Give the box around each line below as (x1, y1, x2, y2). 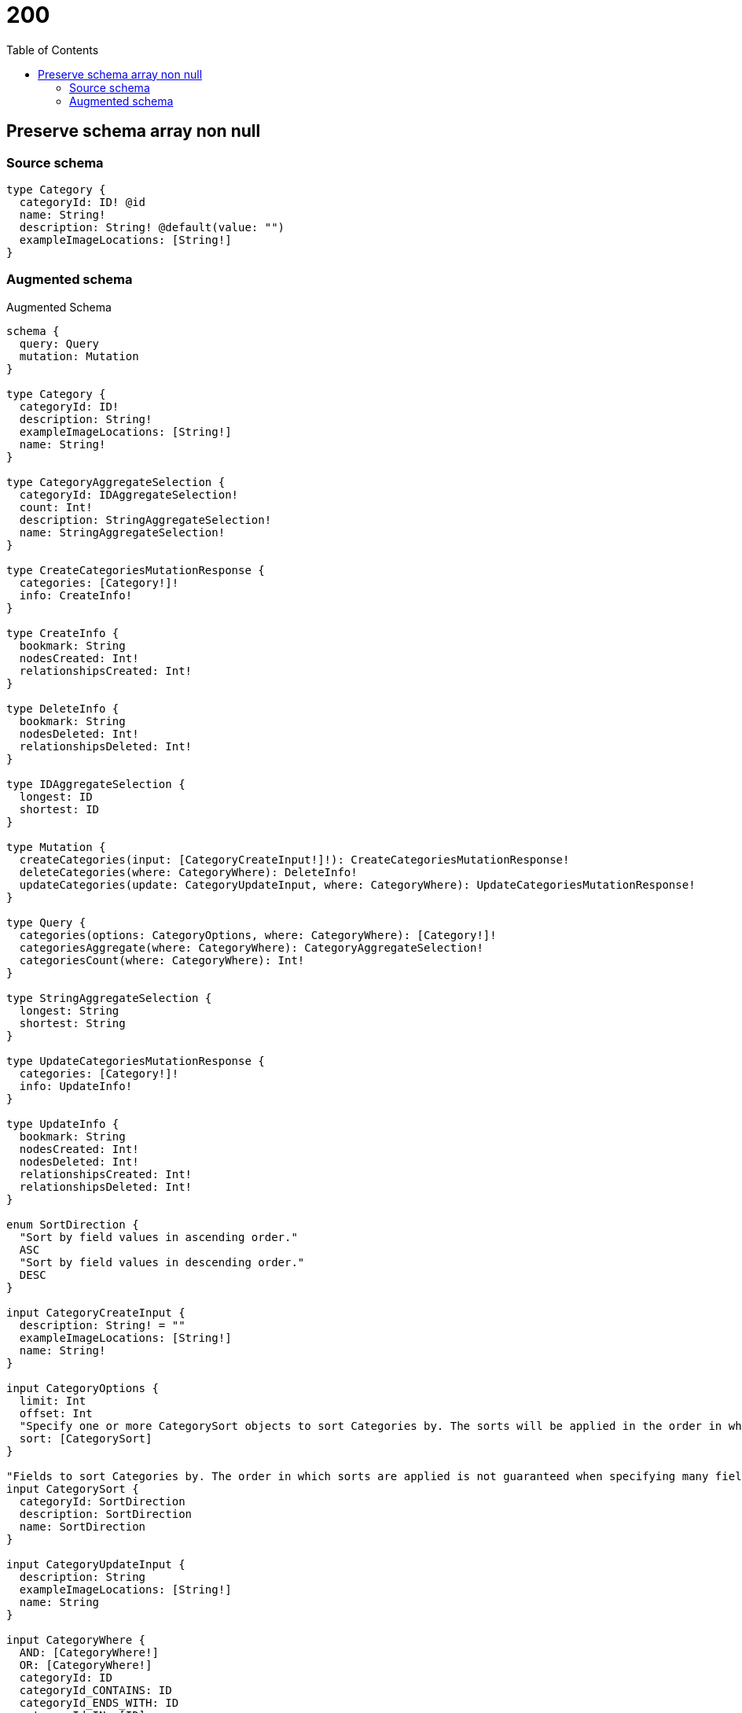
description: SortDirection (19, 1507, 193, 1520)
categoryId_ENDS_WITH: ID (19, 1696, 179, 1709)
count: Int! (19, 500, 93, 514)
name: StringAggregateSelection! (19, 525, 226, 539)
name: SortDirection (19, 1520, 146, 1533)
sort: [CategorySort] (19, 1431, 152, 1445)
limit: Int (19, 1394, 86, 1407)
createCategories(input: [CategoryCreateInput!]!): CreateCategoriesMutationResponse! (19, 853, 570, 866)
